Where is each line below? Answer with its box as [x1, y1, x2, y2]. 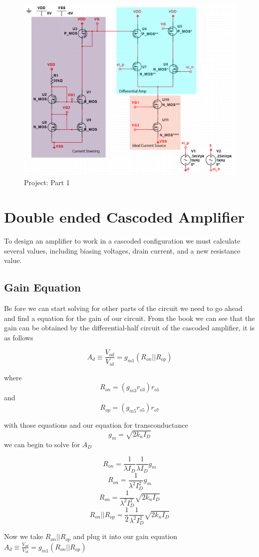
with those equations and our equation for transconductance [4, 420, 188, 430]
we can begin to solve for [4, 439, 80, 449]
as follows [4, 332, 33, 342]
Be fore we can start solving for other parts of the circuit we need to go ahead [4, 302, 243, 313]
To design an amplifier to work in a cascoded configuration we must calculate [4, 235, 241, 246]
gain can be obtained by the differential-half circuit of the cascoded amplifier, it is [4, 322, 255, 333]
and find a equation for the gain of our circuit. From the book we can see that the [4, 312, 255, 323]
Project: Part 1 [24, 177, 70, 188]
